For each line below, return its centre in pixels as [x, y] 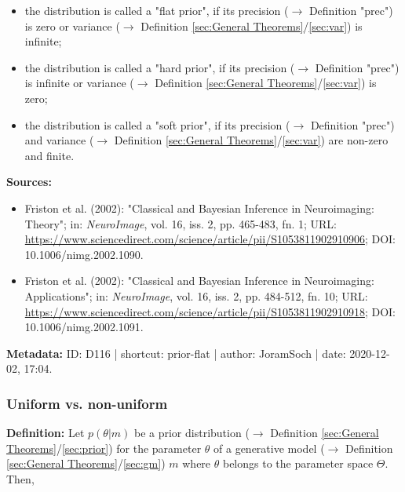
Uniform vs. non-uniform [87, 403]
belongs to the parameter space [298, 463]
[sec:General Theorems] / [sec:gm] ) [86, 463]
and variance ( [59, 140]
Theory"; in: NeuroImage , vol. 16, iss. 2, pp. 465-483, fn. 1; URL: [181, 223]
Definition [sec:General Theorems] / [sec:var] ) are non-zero [251, 140]
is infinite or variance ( [79, 83]
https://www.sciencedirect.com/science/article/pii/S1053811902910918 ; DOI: [210, 311]
